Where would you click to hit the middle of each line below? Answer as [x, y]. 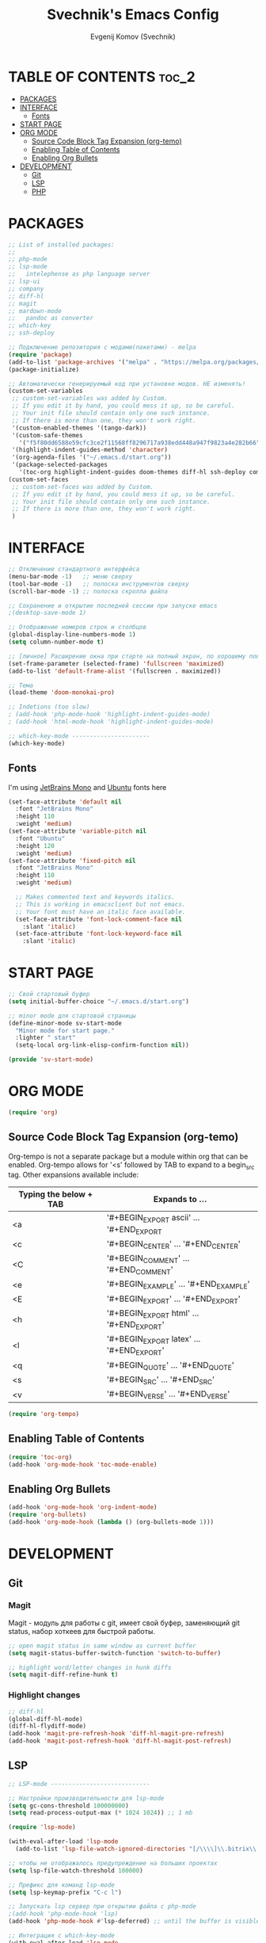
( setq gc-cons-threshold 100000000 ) [68, 1806]
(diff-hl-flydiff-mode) [47, 1726]
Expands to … [180, 1200]
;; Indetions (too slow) [49, 707]
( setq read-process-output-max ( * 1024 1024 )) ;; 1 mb [101, 1813]
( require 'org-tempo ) [44, 1414]
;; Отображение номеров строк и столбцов [78, 628]
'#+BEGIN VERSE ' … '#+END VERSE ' [168, 1395]
